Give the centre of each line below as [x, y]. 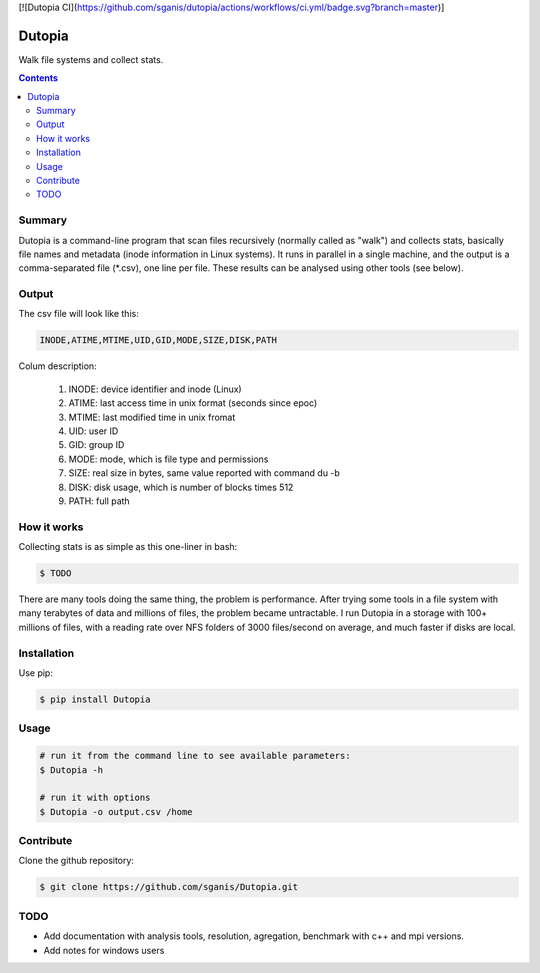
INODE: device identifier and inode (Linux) [155, 389]
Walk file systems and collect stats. [91, 59]
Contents [38, 78]
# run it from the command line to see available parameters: [195, 756]
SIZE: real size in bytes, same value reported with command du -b [204, 473]
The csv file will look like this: [78, 314]
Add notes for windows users [104, 950]
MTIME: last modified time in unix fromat [152, 417]
